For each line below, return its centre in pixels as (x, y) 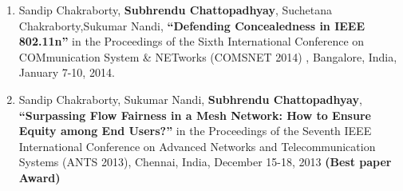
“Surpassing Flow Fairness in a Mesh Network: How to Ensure (195, 115)
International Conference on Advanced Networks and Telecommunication (197, 146)
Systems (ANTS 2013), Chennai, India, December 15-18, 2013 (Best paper (205, 162)
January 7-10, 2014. (67, 72)
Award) (40, 177)
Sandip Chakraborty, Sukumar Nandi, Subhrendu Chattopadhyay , (190, 99)
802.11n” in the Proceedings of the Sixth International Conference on (192, 41)
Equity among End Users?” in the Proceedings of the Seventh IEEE (195, 131)
